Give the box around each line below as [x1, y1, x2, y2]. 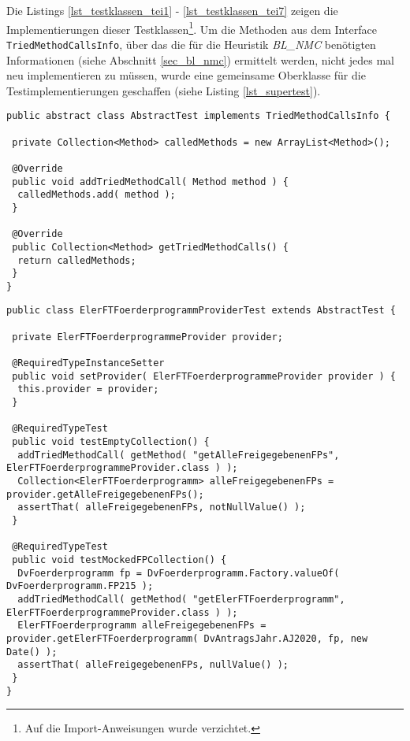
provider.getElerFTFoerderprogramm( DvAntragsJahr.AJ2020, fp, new [6, 632, 368, 644]
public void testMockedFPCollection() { [12, 554, 227, 565]
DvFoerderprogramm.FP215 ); [6, 580, 154, 592]
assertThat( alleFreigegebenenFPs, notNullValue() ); [17, 502, 306, 513]
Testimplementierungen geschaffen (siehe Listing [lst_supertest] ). [6, 82, 321, 98]
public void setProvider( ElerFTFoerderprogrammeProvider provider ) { [12, 370, 396, 382]
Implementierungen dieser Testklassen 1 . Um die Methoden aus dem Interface [6, 18, 377, 37]
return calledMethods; [17, 254, 136, 266]
